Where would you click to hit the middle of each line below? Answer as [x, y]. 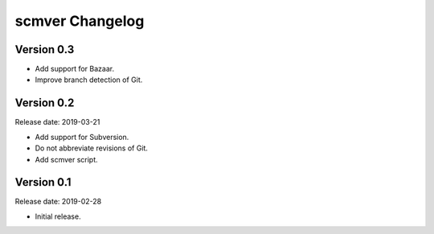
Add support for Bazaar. [75, 69]
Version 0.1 [43, 182]
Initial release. [58, 216]
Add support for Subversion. [82, 137]
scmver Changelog [80, 21]
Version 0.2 [45, 103]
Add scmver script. [66, 159]
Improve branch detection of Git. [89, 80]
